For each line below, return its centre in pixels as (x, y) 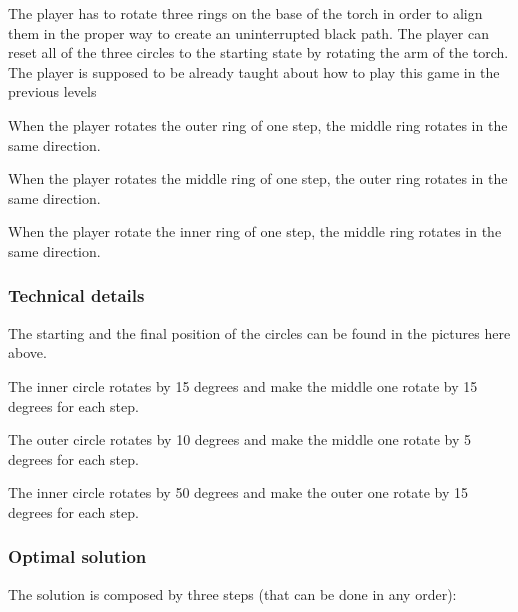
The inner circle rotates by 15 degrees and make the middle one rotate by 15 (243, 385)
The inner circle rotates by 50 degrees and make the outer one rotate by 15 (238, 492)
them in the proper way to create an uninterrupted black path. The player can (248, 32)
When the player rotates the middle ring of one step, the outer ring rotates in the (258, 178)
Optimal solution (77, 556)
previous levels (52, 91)
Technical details (76, 295)
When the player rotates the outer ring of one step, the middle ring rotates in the (258, 124)
